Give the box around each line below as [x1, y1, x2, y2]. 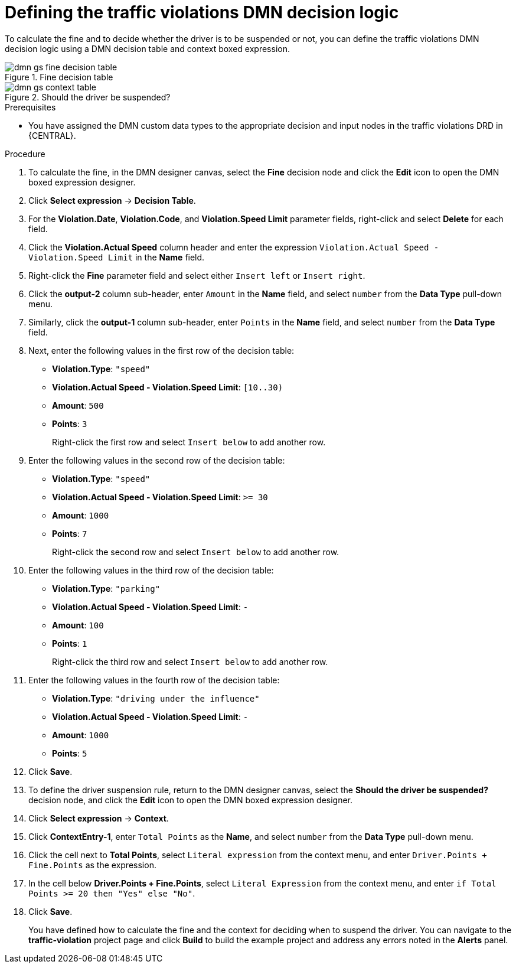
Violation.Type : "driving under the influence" [52, 693, 260, 703]
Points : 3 [52, 418, 87, 429]
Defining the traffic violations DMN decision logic [5, 2, 399, 22]
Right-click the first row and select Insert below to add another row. [52, 436, 326, 447]
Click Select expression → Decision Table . [28, 195, 196, 206]
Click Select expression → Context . [28, 813, 169, 823]
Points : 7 [52, 528, 87, 539]
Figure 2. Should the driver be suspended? [5, 92, 171, 102]
